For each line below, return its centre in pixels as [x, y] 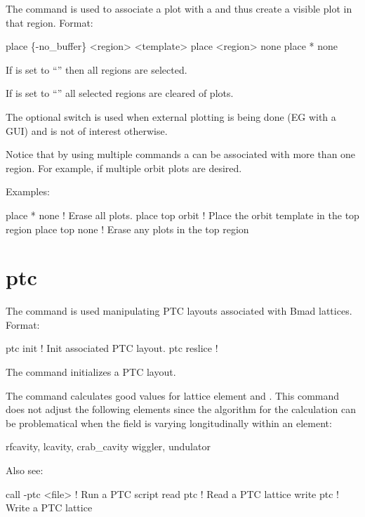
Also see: [25, 470]
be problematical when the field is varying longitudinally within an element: [169, 423]
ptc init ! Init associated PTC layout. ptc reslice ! [112, 348]
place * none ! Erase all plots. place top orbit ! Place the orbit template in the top [182, 215]
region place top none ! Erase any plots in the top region [127, 229]
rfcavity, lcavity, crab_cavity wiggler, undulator [108, 446]
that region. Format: [49, 22]
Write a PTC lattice [49, 508]
